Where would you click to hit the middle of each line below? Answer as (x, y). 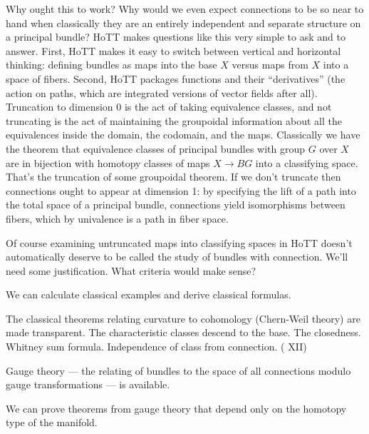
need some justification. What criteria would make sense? (131, 270)
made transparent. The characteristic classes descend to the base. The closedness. (183, 332)
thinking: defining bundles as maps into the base (111, 65)
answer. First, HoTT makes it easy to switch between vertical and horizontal (173, 50)
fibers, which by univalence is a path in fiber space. (117, 218)
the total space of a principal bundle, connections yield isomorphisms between (176, 205)
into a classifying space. (307, 162)
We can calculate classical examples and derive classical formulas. (149, 294)
